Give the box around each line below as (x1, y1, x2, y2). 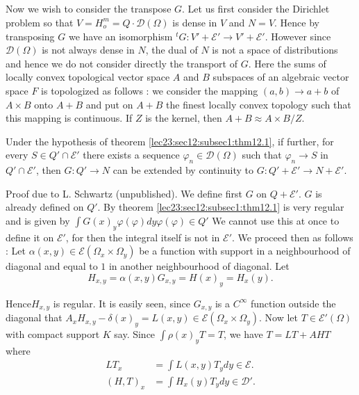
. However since (265, 29, 331, 43)
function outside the (250, 296, 336, 310)
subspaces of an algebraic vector (212, 70, 349, 84)
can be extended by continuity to (112, 163, 253, 177)
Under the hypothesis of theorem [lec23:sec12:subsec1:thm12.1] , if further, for (6, 134, 334, 148)
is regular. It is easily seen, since (53, 296, 191, 310)
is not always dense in (42, 42, 135, 57)
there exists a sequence (83, 147, 180, 162)
